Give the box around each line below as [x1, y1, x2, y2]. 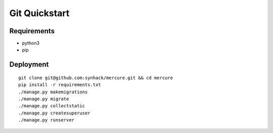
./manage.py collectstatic [18, 103, 85, 109]
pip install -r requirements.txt [18, 82, 101, 88]
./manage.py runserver [18, 117, 75, 123]
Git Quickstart [9, 8, 70, 19]
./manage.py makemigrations [18, 89, 88, 95]
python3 [22, 40, 40, 46]
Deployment [9, 60, 49, 69]
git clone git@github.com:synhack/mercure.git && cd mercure [18, 75, 173, 81]
